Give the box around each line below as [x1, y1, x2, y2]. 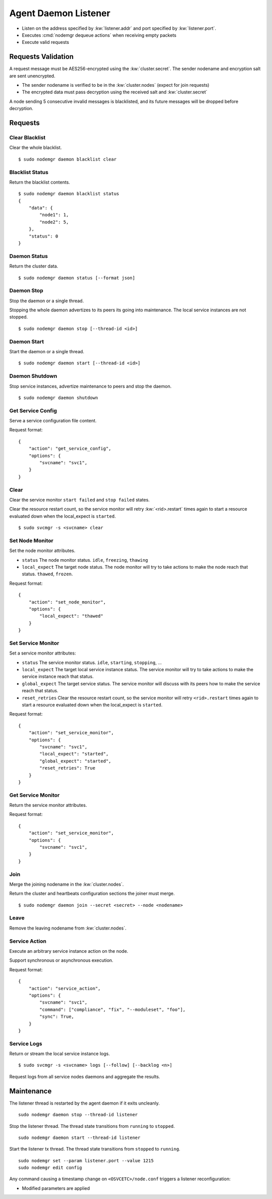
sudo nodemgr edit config [18, 1165, 83, 1171]
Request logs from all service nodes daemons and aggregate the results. [9, 1073, 161, 1079]
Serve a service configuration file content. [9, 418, 97, 424]
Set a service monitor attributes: [9, 650, 76, 656]
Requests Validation [9, 52, 74, 61]
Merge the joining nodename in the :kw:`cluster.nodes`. [9, 881, 124, 887]
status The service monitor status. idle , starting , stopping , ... [22, 659, 162, 666]
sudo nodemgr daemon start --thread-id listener [18, 1134, 141, 1140]
